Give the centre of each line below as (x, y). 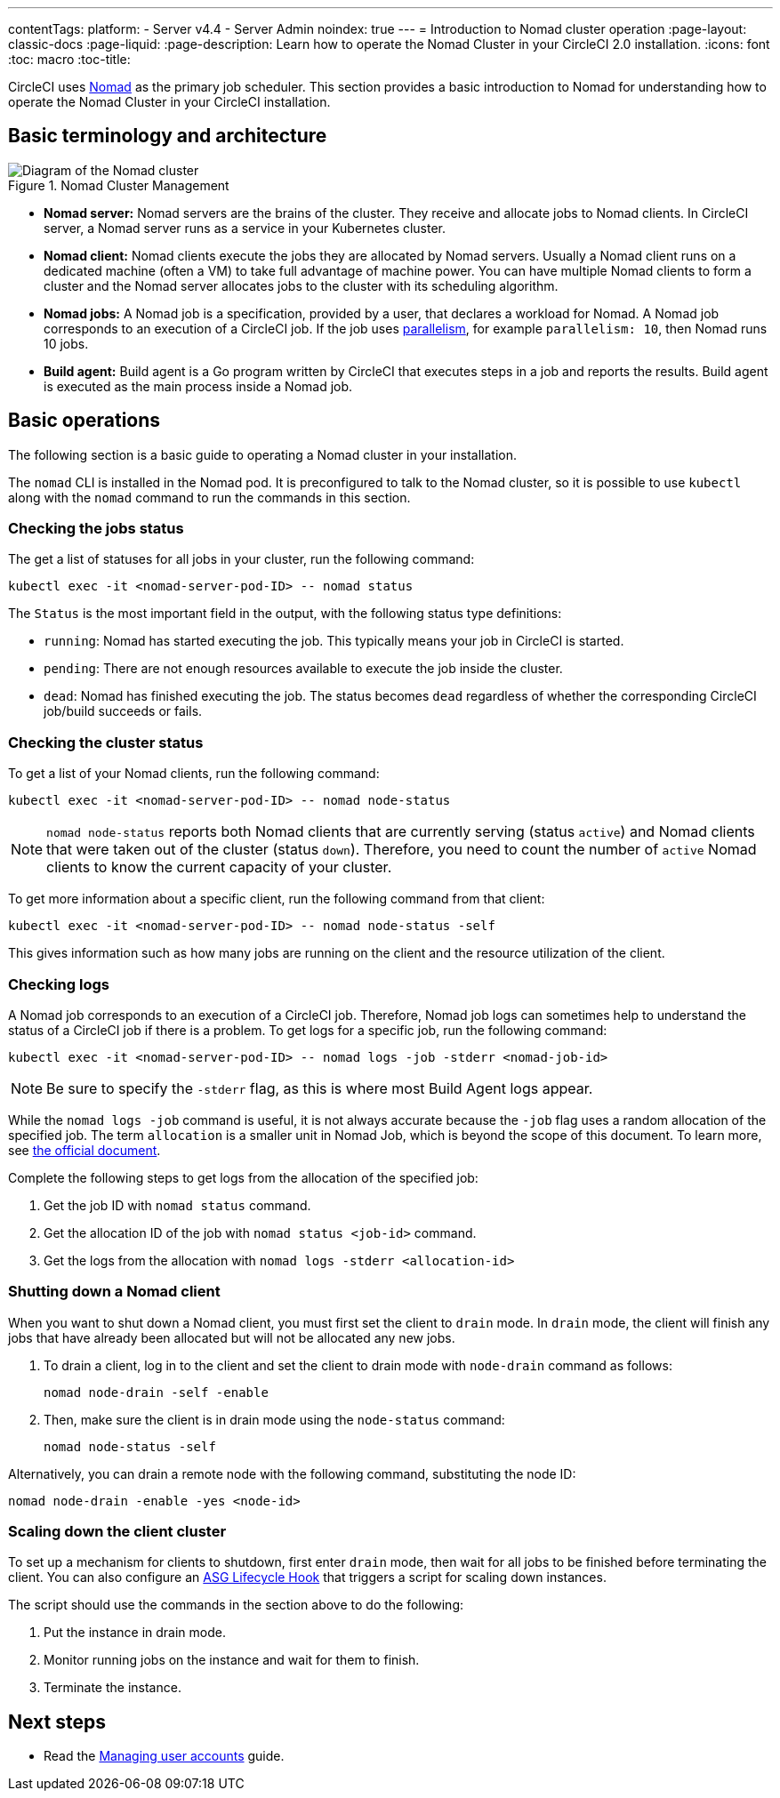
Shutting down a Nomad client (114, 1292)
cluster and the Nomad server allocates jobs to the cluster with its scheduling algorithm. (301, 285)
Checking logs (59, 984)
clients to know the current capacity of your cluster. (219, 867)
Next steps (57, 1722)
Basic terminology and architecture (168, 136)
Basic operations (84, 421)
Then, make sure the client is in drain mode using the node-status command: (274, 1419)
